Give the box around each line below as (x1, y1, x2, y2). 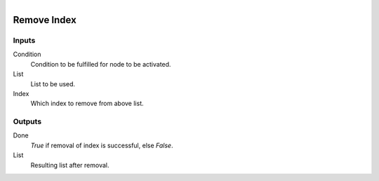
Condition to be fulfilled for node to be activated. (30, 60, 171, 68)
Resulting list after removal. (30, 161, 109, 169)
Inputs (13, 35, 36, 45)
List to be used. (30, 79, 76, 88)
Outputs (13, 116, 42, 126)
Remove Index (13, 14, 77, 26)
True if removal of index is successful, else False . (30, 141, 173, 149)
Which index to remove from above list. (30, 99, 144, 108)
